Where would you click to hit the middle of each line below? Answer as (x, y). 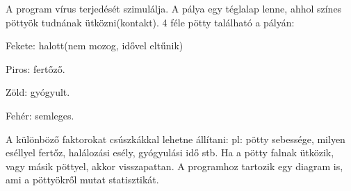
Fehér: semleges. (40, 115)
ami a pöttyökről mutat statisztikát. (82, 180)
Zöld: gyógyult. (38, 92)
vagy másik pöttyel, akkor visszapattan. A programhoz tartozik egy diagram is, (174, 166)
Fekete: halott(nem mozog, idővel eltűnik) (95, 45)
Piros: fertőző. (35, 68)
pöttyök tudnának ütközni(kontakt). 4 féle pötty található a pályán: (150, 22)
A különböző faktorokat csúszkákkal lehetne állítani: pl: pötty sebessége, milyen (175, 139)
